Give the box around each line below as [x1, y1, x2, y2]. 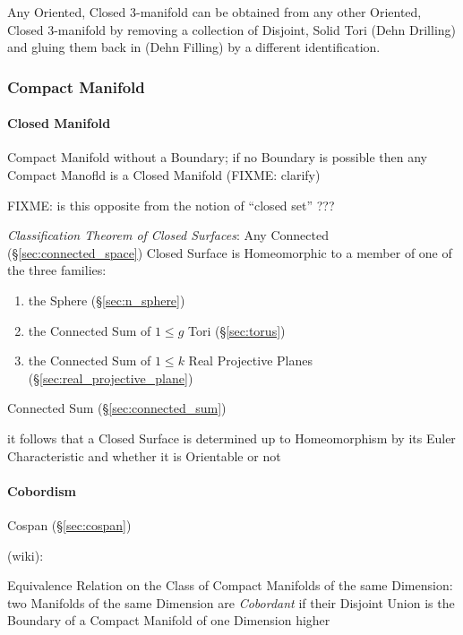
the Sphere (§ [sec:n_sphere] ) [28, 290, 185, 309]
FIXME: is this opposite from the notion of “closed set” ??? [7, 195, 335, 214]
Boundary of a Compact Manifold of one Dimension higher [7, 611, 330, 630]
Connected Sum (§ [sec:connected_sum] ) [7, 399, 227, 417]
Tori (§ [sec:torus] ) [187, 321, 286, 339]
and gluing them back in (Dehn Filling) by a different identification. [7, 38, 381, 56]
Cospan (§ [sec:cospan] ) [7, 515, 132, 534]
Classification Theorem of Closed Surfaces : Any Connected [7, 226, 329, 245]
